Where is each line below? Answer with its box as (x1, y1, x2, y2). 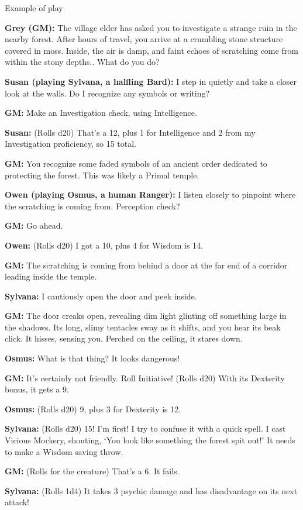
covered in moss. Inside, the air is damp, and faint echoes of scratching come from (5, 44, 298, 56)
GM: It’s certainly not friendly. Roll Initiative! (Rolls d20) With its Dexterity (5, 371, 285, 384)
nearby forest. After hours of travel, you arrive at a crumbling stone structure (5, 33, 283, 45)
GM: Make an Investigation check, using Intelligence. (5, 106, 197, 119)
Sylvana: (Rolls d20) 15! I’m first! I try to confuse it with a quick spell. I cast (5, 422, 286, 435)
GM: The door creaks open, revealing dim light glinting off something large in (5, 309, 287, 322)
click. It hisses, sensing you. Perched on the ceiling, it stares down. (5, 332, 243, 344)
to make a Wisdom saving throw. (5, 445, 123, 457)
